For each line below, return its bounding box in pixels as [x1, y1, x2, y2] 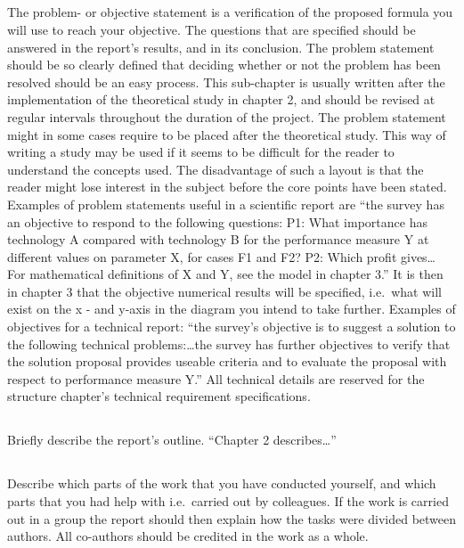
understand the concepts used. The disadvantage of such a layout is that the [7, 159, 424, 178]
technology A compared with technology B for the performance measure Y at [7, 230, 429, 249]
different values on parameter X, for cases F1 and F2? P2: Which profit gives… [7, 247, 436, 266]
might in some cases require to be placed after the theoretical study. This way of [7, 125, 446, 143]
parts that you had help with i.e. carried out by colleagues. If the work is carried [7, 492, 449, 511]
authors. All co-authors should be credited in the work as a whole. [7, 527, 369, 545]
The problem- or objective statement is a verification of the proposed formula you [7, 3, 453, 21]
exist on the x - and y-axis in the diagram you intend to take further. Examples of [7, 299, 456, 318]
